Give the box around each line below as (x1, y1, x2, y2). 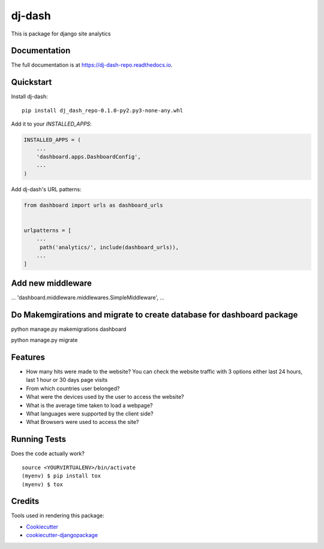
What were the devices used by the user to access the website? (26, 393, 184, 400)
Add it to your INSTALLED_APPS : (11, 120, 92, 127)
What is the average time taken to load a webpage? (26, 402, 153, 409)
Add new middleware (11, 278, 92, 288)
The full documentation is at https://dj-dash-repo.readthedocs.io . (11, 61, 173, 69)
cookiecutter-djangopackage (26, 532, 98, 539)
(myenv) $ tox (22, 481, 63, 488)
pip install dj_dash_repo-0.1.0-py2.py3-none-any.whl (22, 107, 183, 114)
